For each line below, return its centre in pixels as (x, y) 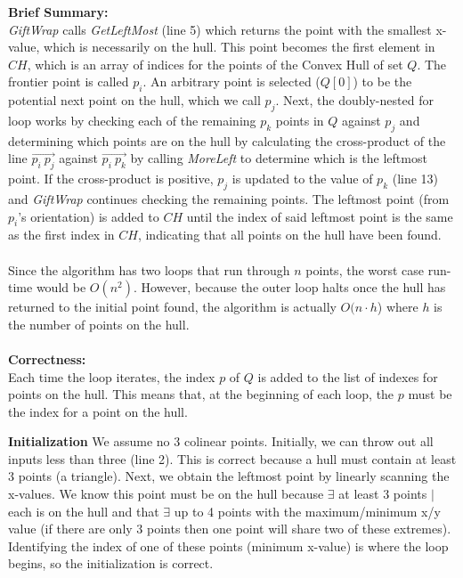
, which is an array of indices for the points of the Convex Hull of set (215, 64)
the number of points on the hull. (99, 324)
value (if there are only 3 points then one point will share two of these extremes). (230, 529)
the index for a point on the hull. (98, 411)
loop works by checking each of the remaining (132, 120)
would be (61, 287)
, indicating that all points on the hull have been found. (289, 235)
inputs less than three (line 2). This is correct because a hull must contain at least (232, 458)
